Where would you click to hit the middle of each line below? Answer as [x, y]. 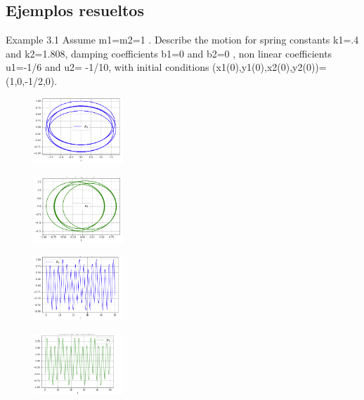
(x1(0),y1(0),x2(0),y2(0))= [269, 67]
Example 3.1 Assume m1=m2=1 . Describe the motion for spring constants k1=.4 [182, 40]
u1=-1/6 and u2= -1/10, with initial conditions [108, 67]
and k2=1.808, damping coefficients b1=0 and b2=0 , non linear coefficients [169, 53]
